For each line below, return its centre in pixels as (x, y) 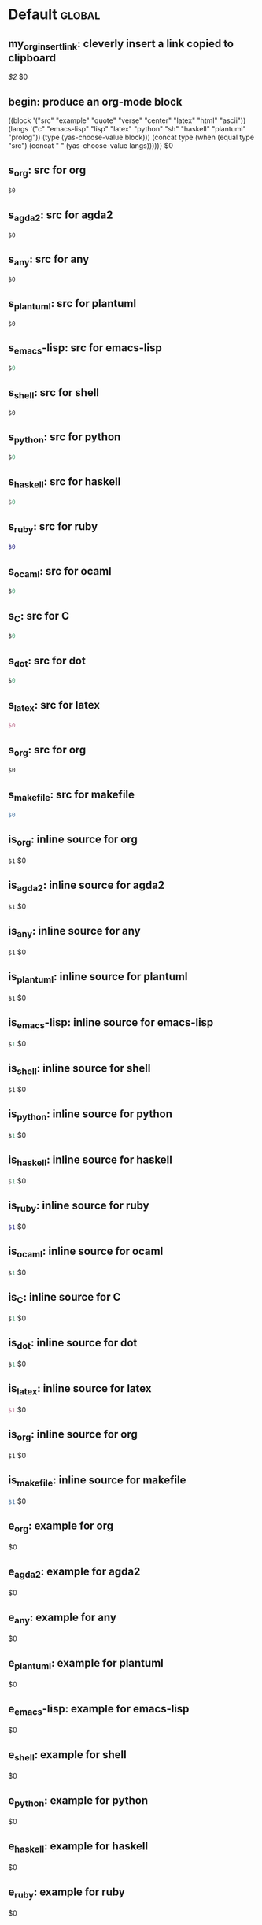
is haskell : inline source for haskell (90, 1161)
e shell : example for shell (68, 1756)
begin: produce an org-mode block (95, 101)
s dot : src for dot (47, 661)
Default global (54, 15)
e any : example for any (62, 1619)
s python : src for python (65, 438)
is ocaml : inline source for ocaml (86, 1253)
